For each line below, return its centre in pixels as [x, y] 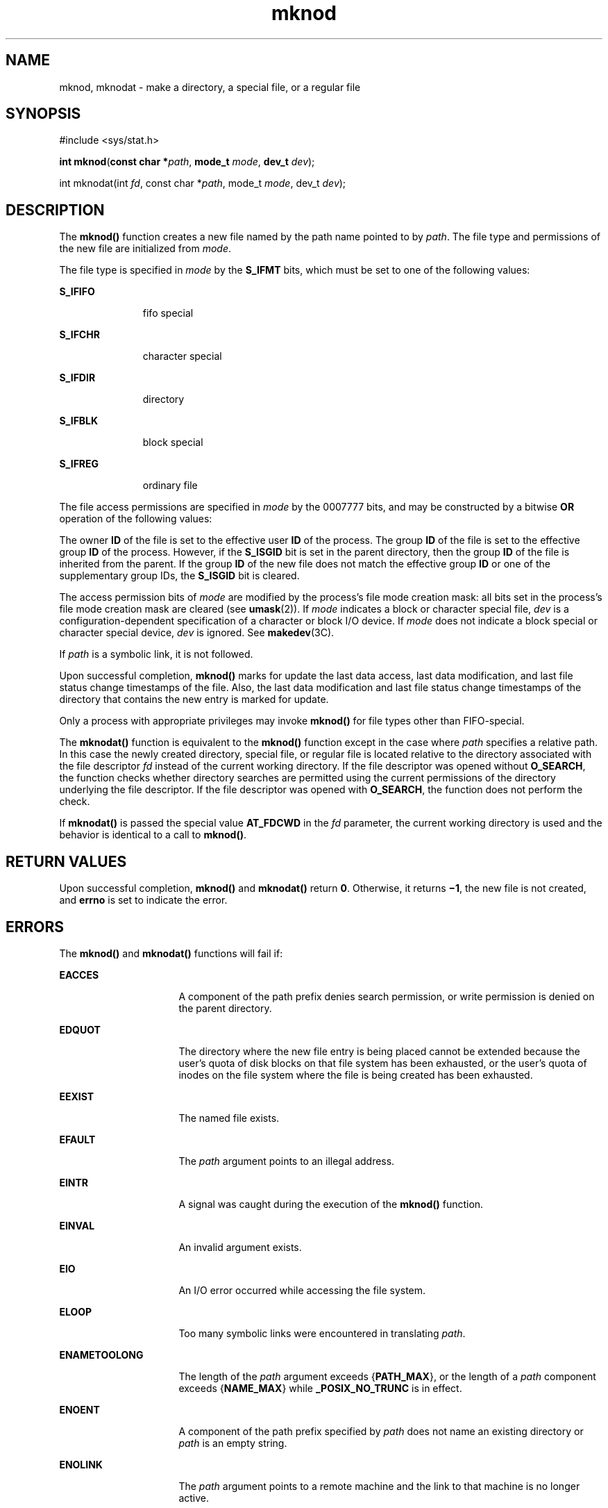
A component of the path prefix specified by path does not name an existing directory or [381, 1431]
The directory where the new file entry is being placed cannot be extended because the [379, 1051]
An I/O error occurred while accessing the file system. [302, 1290]
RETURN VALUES [66, 861]
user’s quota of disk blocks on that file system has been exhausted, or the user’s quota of [383, 1063]
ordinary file [170, 486]
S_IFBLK [79, 421]
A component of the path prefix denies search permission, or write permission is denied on [387, 996]
